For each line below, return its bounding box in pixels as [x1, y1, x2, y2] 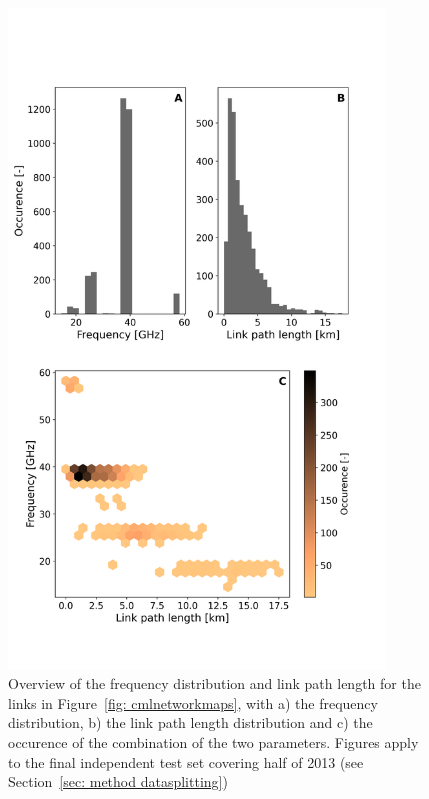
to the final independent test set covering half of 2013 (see [8, 751, 364, 772]
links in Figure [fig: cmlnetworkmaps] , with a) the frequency [8, 692, 378, 713]
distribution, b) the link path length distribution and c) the [8, 712, 373, 733]
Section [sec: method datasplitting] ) [8, 771, 228, 792]
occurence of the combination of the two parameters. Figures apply [8, 731, 419, 752]
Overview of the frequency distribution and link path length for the [8, 673, 421, 694]
